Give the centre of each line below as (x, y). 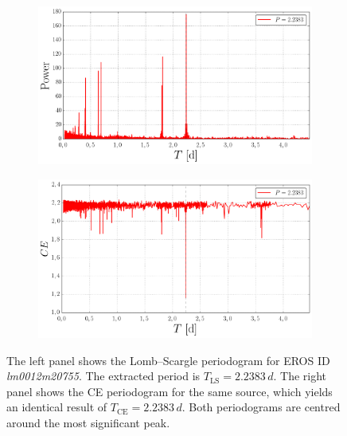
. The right (300, 376)
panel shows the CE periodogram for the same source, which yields (170, 391)
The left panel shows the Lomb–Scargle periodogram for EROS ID (168, 360)
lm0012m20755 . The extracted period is (103, 376)
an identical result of (57, 407)
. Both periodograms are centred (261, 407)
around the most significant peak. (88, 422)
